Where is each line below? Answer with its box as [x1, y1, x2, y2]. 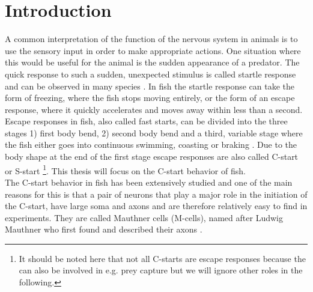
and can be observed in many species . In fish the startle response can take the [5, 79, 295, 92]
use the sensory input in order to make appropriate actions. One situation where [5, 44, 301, 56]
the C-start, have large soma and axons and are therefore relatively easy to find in [5, 199, 308, 212]
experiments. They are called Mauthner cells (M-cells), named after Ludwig [5, 211, 283, 224]
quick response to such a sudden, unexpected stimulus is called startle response [5, 67, 296, 80]
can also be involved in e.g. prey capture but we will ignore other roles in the [19, 264, 303, 276]
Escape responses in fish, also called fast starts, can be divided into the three [5, 115, 288, 127]
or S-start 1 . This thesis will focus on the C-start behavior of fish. [5, 162, 246, 177]
